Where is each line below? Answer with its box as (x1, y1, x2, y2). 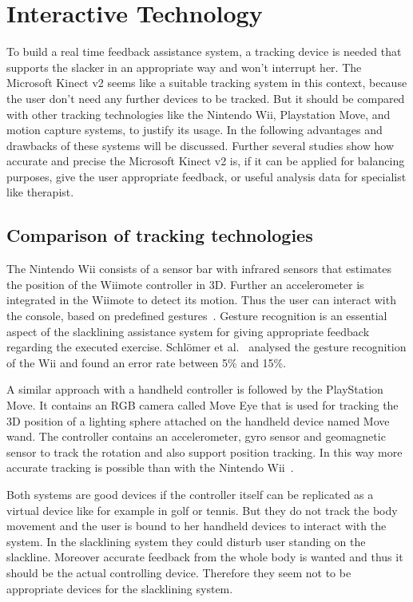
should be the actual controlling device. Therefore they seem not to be (6, 564, 351, 580)
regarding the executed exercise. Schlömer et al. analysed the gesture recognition (6, 339, 407, 355)
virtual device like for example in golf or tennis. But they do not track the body (6, 501, 398, 518)
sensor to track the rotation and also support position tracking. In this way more (6, 443, 403, 460)
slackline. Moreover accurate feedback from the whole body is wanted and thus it (6, 549, 403, 565)
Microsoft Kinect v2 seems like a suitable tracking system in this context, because (6, 74, 407, 91)
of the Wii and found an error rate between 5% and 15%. (6, 354, 287, 370)
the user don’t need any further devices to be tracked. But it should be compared (6, 89, 405, 106)
